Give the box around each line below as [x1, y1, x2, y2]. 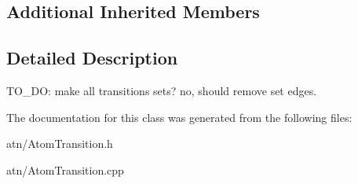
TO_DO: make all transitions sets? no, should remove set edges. [6, 82, 317, 98]
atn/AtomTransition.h [6, 135, 113, 152]
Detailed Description [6, 46, 178, 70]
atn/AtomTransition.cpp [6, 161, 124, 178]
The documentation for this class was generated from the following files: [6, 109, 353, 125]
